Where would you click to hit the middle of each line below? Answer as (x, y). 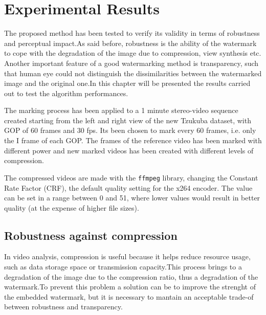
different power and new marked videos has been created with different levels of (129, 150)
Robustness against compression (91, 235)
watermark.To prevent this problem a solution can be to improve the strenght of (130, 287)
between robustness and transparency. (63, 307)
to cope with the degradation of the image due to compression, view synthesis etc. (133, 53)
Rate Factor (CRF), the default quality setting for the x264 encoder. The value (128, 187)
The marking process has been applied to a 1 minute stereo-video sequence (121, 110)
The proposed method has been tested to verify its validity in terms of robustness (132, 33)
